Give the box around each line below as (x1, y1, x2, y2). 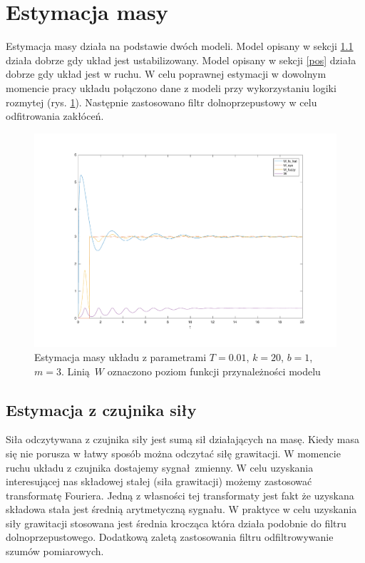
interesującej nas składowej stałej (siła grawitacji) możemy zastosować (6, 474, 312, 489)
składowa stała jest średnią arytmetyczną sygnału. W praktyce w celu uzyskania (6, 502, 357, 517)
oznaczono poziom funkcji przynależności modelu (107, 363, 321, 378)
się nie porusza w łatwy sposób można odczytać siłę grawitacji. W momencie (6, 445, 341, 460)
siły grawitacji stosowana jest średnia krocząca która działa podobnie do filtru (6, 515, 346, 530)
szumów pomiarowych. (6, 544, 104, 559)
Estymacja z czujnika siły (6, 398, 197, 420)
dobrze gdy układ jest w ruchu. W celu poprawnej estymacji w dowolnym (6, 66, 327, 81)
